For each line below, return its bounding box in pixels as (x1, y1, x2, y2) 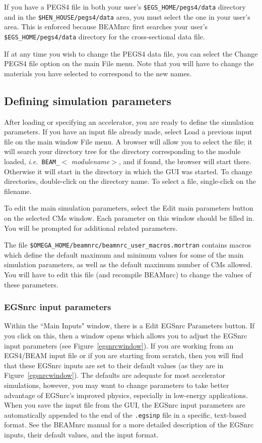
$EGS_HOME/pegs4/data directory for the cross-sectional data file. (4, 31, 205, 41)
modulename (71, 156, 110, 166)
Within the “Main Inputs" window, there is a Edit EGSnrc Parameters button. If (4, 320, 255, 331)
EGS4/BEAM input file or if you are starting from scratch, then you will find (4, 350, 243, 361)
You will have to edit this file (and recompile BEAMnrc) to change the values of (4, 269, 251, 279)
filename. (4, 185, 32, 196)
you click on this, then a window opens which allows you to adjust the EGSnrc (4, 330, 247, 340)
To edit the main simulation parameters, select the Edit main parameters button (4, 203, 253, 213)
